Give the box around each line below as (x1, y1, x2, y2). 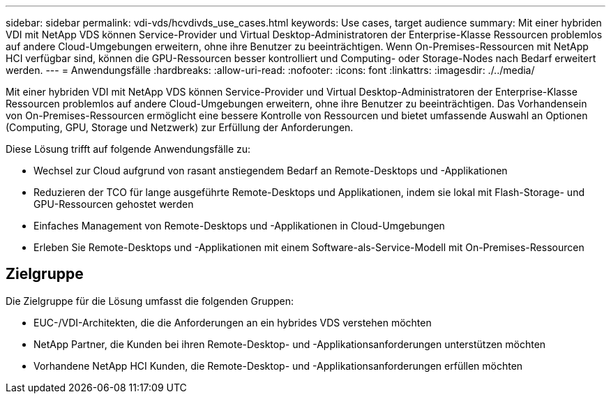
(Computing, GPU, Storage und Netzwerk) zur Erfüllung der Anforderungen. (6, 121, 354, 133)
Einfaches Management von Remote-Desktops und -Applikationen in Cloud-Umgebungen (33, 220, 445, 232)
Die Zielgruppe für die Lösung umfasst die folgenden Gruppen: (6, 294, 294, 307)
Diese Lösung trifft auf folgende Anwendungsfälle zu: (6, 143, 251, 155)
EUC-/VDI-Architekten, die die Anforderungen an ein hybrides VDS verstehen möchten (33, 316, 432, 329)
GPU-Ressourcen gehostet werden (33, 198, 194, 210)
